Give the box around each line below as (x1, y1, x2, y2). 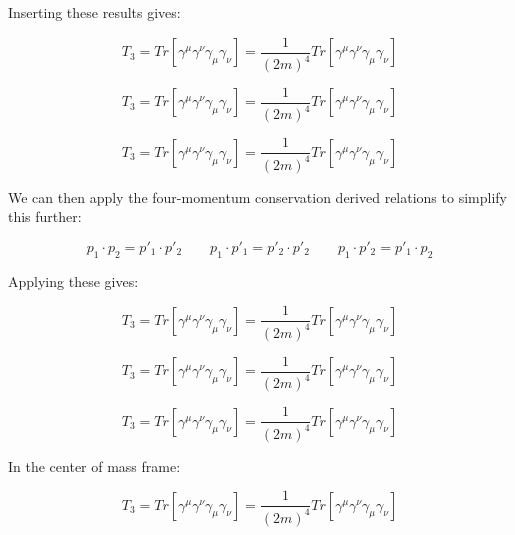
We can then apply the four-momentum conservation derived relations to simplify (8, 186, 507, 207)
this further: (8, 206, 82, 227)
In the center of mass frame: (8, 455, 181, 476)
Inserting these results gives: (8, 2, 181, 22)
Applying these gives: (8, 270, 139, 291)
